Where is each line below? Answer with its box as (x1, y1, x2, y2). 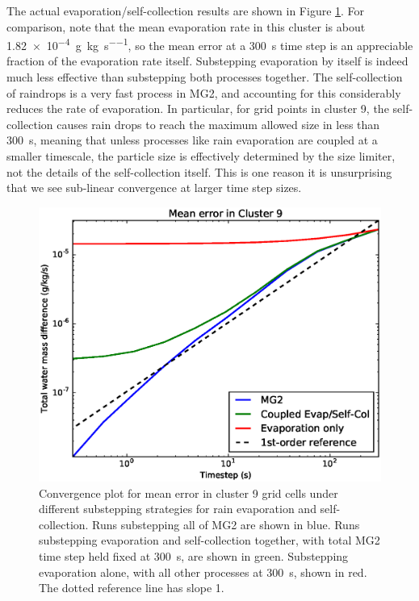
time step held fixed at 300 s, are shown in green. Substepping (39, 548, 349, 565)
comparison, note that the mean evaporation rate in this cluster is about (6, 18, 366, 35)
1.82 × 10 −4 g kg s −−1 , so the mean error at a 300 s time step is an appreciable (6, 35, 413, 53)
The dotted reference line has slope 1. (39, 579, 224, 596)
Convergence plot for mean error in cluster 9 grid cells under (39, 484, 338, 501)
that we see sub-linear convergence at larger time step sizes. (6, 179, 302, 196)
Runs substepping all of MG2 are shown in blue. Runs (92, 515, 360, 532)
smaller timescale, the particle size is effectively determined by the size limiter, (6, 148, 396, 164)
